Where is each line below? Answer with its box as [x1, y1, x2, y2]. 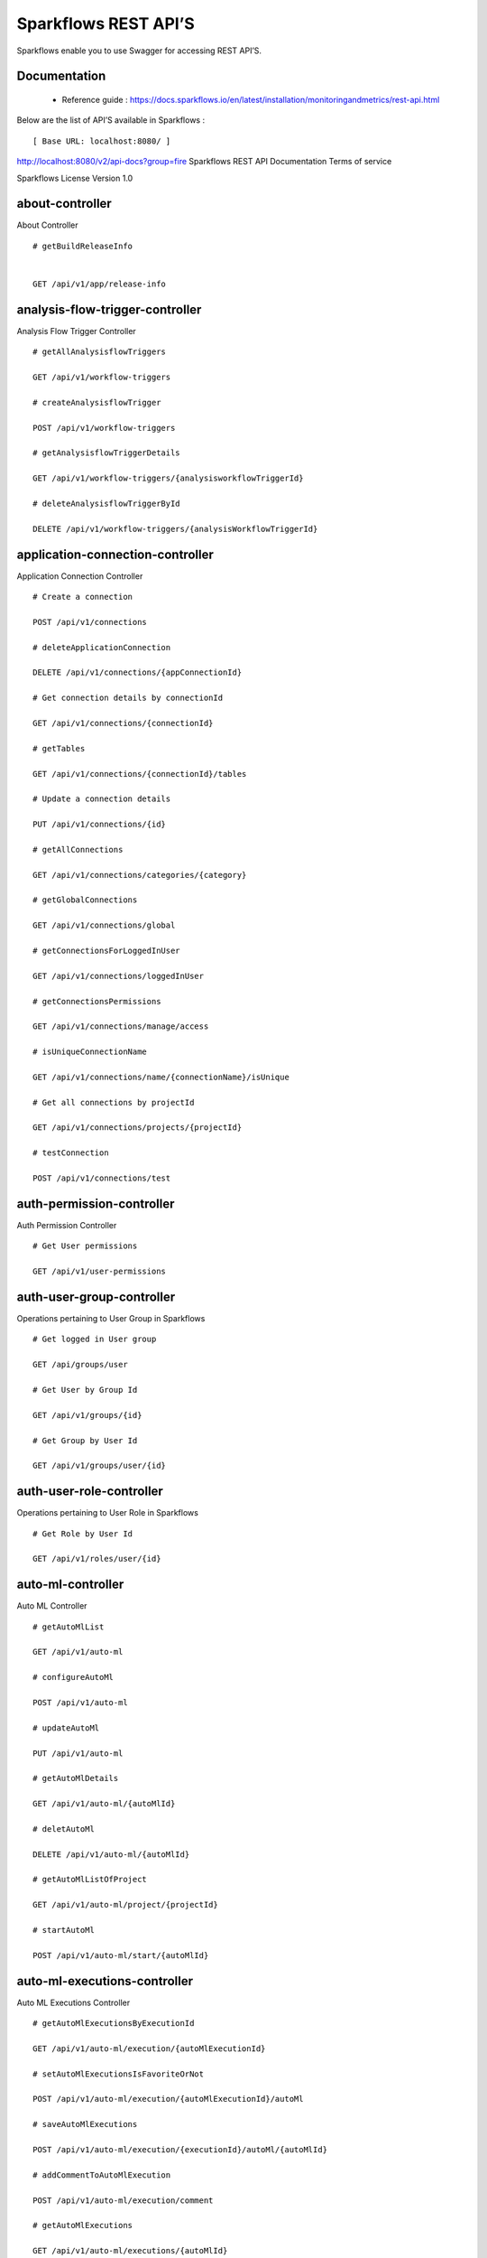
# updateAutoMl [32, 1722, 100, 1733]
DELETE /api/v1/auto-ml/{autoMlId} [32, 1849, 190, 1860]
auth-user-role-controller [16, 1484, 164, 1499]
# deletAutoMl [32, 1824, 95, 1833]
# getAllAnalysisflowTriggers [32, 347, 167, 357]
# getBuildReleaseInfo [32, 240, 133, 251]
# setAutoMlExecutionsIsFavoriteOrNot [32, 2068, 205, 2079]
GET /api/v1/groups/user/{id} [32, 1460, 167, 1471]
